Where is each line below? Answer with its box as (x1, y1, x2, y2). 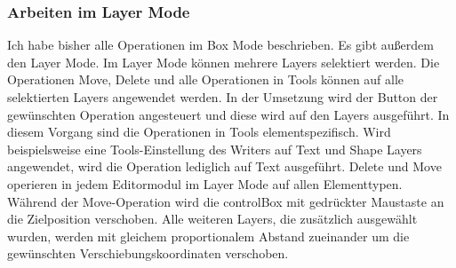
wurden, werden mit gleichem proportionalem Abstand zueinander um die (7, 226, 410, 245)
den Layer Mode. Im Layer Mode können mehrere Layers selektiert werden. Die (7, 52, 440, 71)
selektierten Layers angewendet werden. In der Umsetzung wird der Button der (7, 88, 438, 106)
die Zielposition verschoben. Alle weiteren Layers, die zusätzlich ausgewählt (7, 209, 418, 228)
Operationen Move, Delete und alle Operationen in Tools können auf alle (7, 70, 404, 89)
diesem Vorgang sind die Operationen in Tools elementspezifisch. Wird (7, 122, 391, 141)
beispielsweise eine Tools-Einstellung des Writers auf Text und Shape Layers (7, 139, 422, 158)
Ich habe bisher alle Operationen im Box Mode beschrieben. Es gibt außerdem (7, 35, 434, 54)
